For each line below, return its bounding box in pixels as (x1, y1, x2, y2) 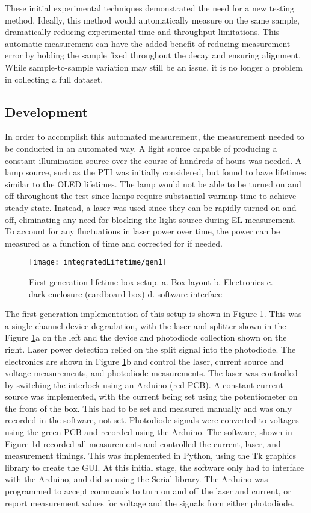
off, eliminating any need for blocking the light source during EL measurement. (5, 213, 297, 225)
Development (5, 102, 88, 121)
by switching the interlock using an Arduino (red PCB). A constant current (5, 378, 283, 391)
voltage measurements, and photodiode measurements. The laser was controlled (5, 367, 298, 379)
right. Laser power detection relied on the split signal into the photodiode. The (5, 342, 296, 355)
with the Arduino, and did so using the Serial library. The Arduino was (5, 473, 268, 485)
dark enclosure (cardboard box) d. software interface (29, 287, 222, 300)
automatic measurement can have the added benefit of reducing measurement (5, 37, 291, 49)
